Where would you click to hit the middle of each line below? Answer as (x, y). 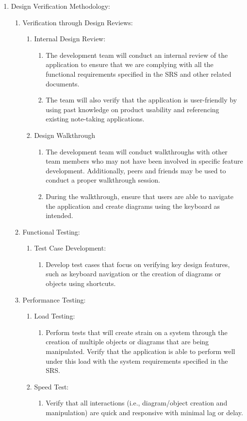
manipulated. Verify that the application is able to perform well (140, 351)
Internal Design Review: (70, 39)
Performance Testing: (54, 299)
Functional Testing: (51, 231)
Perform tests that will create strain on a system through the (137, 332)
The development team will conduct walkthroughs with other (137, 151)
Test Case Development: (70, 248)
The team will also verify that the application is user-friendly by (141, 100)
